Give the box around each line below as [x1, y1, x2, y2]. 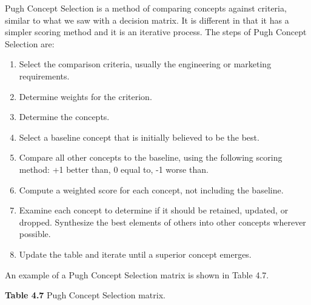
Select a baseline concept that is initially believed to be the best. [19, 130, 259, 143]
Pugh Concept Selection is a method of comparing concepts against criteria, [5, 2, 287, 14]
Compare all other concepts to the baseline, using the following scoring [19, 151, 283, 164]
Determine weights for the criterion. [19, 90, 152, 102]
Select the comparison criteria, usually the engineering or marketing [19, 58, 272, 70]
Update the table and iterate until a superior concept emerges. [19, 247, 252, 260]
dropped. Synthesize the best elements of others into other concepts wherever [19, 215, 306, 228]
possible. [19, 227, 51, 240]
